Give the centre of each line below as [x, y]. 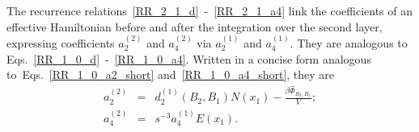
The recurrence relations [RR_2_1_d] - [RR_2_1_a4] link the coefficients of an [209, 10]
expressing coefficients [61, 43]
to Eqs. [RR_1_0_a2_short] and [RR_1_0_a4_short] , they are [171, 74]
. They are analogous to [349, 43]
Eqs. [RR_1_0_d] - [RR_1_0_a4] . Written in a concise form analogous [189, 58]
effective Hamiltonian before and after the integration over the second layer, [195, 26]
